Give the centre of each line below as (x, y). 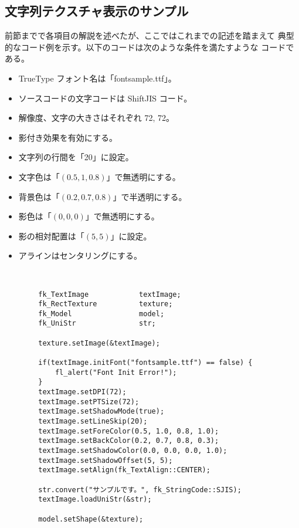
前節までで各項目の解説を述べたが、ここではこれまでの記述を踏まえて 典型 (149, 35)
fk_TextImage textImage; (110, 294)
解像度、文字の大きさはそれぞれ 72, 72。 (96, 118)
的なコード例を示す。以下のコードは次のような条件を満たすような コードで (149, 47)
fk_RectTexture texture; (106, 304)
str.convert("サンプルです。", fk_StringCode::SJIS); (140, 490)
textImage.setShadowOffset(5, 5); (106, 460)
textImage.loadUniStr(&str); (95, 500)
